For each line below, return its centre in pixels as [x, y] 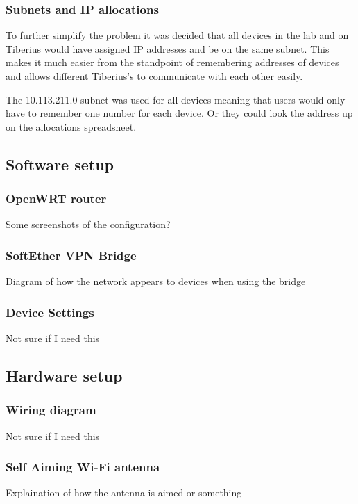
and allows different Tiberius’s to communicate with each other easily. [154, 76]
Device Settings [50, 312]
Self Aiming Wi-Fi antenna [83, 467]
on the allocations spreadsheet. [71, 126]
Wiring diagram [51, 410]
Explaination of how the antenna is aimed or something [124, 493]
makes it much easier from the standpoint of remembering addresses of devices [172, 62]
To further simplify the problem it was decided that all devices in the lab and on [177, 35]
